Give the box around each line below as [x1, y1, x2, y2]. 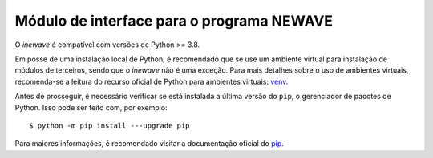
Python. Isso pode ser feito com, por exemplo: [14, 102, 168, 112]
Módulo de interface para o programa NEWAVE [14, 12, 333, 30]
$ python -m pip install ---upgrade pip [29, 120, 190, 130]
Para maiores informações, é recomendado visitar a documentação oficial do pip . [14, 139, 284, 148]
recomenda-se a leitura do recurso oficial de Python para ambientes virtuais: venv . [14, 77, 289, 86]
